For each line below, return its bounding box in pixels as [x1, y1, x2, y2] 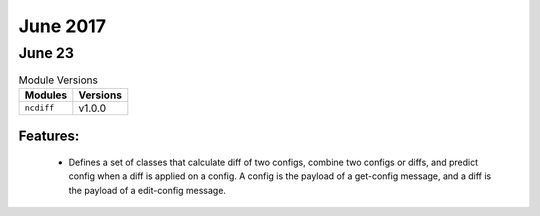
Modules [24, 88, 68, 102]
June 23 [18, 44, 75, 62]
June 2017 [18, 15, 107, 37]
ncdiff [24, 103, 55, 114]
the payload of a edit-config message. [68, 184, 227, 196]
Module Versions [18, 73, 99, 87]
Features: [18, 128, 80, 145]
